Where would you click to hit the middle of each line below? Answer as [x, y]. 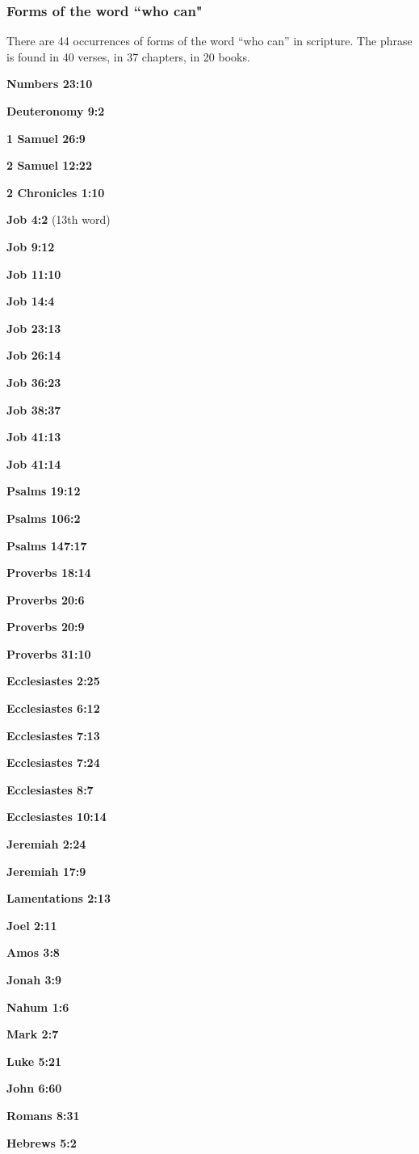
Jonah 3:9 [34, 979]
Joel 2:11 [32, 925]
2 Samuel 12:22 [49, 165]
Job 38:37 [34, 409]
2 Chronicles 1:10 [56, 192]
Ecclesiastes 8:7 [50, 789]
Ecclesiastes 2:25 [53, 681]
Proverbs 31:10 [49, 653]
